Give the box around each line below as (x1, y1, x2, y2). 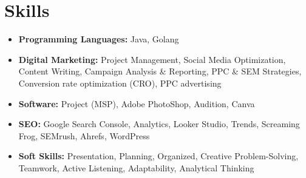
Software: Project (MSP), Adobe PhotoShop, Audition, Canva (18, 97, 255, 110)
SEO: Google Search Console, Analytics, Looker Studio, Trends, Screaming (18, 117, 300, 130)
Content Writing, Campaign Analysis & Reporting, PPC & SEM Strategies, (18, 65, 302, 77)
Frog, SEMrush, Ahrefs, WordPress (18, 129, 150, 142)
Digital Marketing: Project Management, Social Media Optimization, (18, 53, 286, 65)
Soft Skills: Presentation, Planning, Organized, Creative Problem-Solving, (18, 150, 299, 162)
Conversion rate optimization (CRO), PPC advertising (18, 76, 222, 89)
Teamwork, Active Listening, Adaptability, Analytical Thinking (18, 161, 254, 174)
